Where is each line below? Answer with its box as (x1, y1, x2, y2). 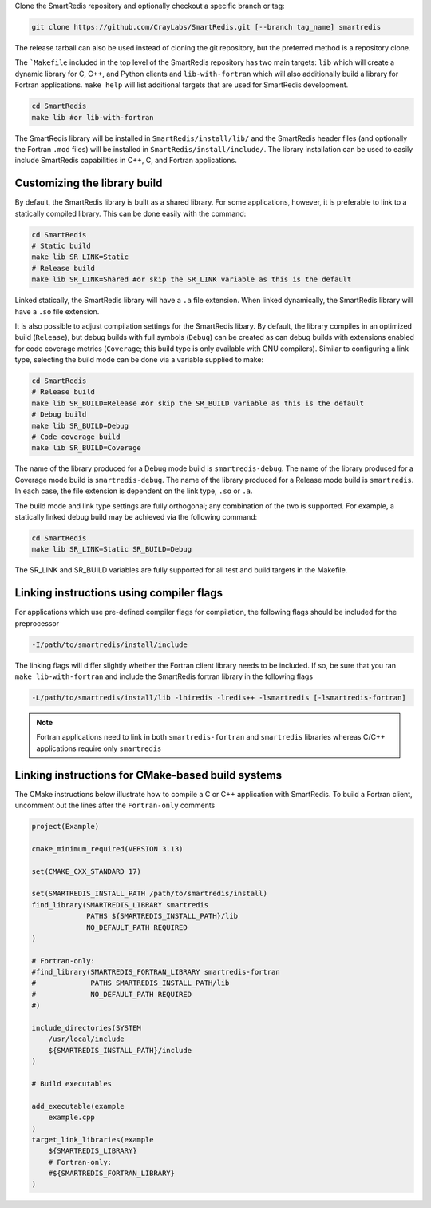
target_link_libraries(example (31, 1135, 155, 1144)
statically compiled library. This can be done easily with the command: (14, 209, 247, 218)
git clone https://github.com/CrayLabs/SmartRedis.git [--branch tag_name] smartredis (31, 22, 382, 31)
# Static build (31, 241, 91, 250)
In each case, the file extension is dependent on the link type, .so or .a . (14, 486, 253, 496)
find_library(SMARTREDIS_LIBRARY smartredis (31, 900, 209, 909)
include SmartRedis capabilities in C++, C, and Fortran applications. (14, 156, 237, 165)
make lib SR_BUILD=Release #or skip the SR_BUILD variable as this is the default (31, 398, 365, 408)
